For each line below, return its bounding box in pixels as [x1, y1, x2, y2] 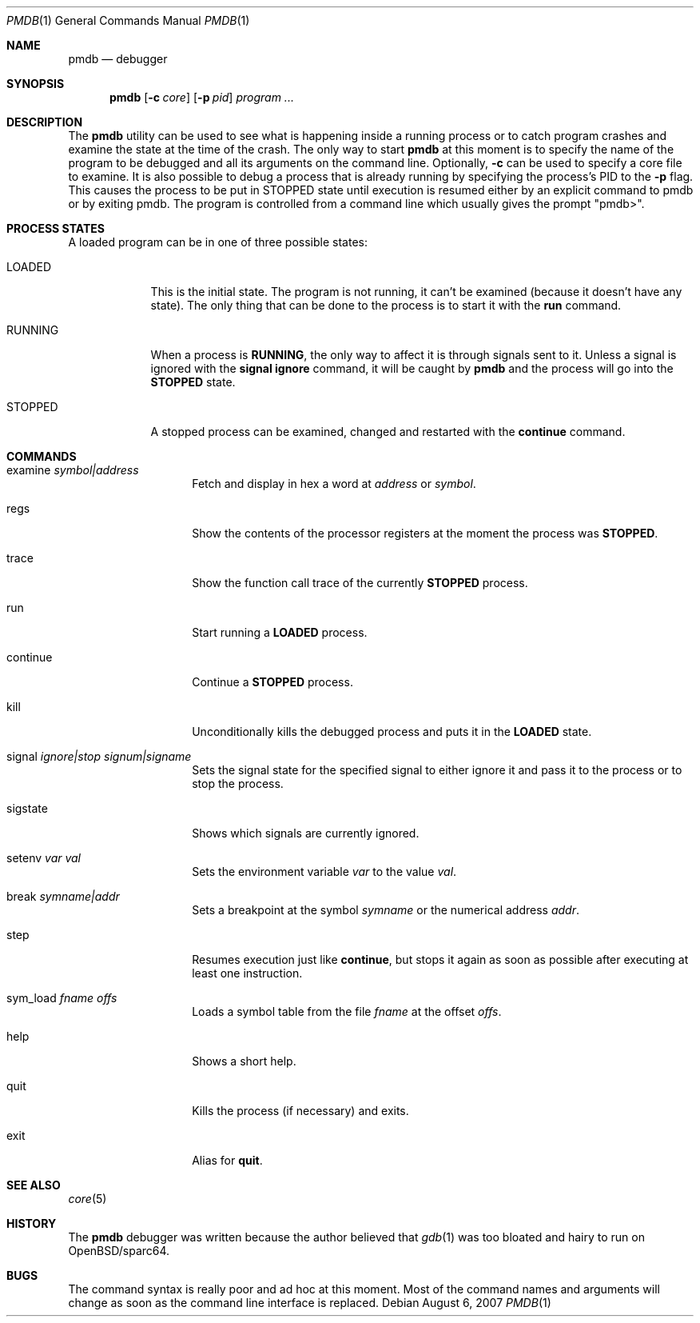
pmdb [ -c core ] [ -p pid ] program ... [109, 90, 294, 104]
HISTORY [6, 1217, 57, 1230]
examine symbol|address [6, 463, 139, 477]
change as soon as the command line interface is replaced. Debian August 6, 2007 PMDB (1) [68, 1296, 551, 1309]
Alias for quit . [192, 1153, 263, 1167]
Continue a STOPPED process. [192, 675, 353, 689]
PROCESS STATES [6, 222, 105, 235]
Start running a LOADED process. [192, 626, 368, 639]
